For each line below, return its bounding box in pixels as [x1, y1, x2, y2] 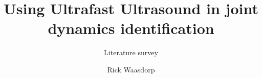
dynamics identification [48, 18, 214, 38]
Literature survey [104, 47, 158, 58]
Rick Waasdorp [107, 64, 155, 74]
